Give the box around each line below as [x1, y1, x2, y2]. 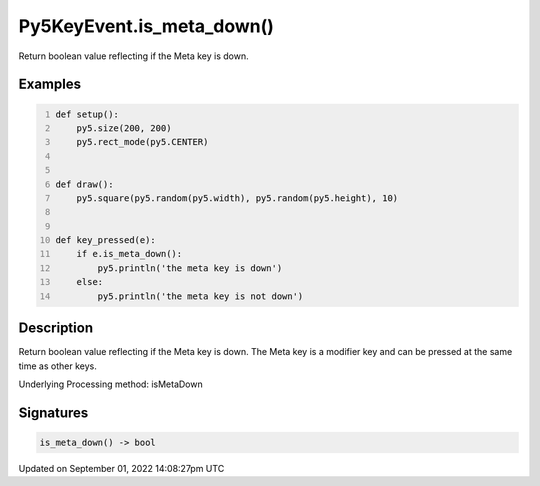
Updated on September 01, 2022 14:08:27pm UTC [18, 462, 225, 474]
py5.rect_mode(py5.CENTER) [76, 136, 209, 148]
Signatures [18, 404, 89, 421]
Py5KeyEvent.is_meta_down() [18, 15, 275, 37]
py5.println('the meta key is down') [97, 262, 283, 274]
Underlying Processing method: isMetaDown [18, 378, 204, 390]
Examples [18, 76, 82, 93]
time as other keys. [18, 360, 97, 372]
